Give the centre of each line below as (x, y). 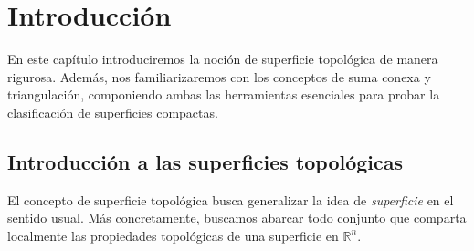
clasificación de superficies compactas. (113, 112)
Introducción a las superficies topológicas (205, 161)
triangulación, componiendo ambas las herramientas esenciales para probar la (224, 94)
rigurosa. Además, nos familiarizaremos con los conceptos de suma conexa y (219, 76)
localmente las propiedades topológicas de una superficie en (173, 235)
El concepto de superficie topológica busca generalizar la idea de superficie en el (231, 199)
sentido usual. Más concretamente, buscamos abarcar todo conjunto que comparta (237, 218)
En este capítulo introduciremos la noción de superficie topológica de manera (223, 59)
